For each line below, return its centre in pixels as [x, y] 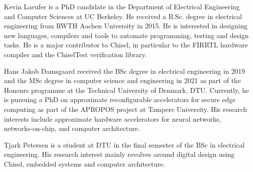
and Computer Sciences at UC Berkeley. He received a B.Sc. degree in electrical [123, 16]
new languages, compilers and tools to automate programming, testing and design [126, 35]
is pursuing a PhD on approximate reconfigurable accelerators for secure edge [120, 99]
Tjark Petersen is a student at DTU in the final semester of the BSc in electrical [124, 144]
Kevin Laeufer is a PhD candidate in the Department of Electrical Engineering [122, 6]
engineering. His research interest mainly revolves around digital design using [119, 154]
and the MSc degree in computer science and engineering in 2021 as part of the [122, 80]
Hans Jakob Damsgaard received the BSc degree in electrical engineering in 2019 [125, 71]
